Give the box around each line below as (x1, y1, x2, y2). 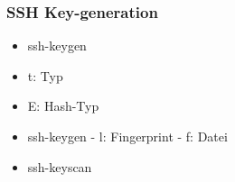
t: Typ (27, 66, 63, 85)
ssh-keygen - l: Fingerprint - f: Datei (27, 127, 228, 145)
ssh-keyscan (27, 157, 92, 176)
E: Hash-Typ (27, 96, 99, 115)
